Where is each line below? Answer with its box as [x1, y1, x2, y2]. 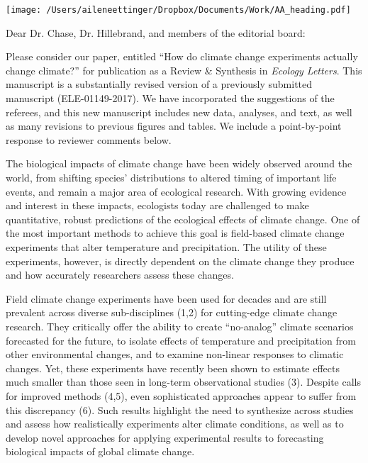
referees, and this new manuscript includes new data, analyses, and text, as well [6, 104, 352, 119]
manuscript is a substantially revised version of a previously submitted [6, 77, 313, 91]
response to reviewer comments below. [6, 132, 172, 147]
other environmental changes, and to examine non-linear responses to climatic [6, 347, 344, 362]
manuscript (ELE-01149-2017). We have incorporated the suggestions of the [6, 91, 335, 106]
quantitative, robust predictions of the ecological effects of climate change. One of [6, 211, 360, 226]
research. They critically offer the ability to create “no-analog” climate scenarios [6, 318, 354, 333]
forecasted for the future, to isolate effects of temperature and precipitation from [6, 333, 357, 347]
